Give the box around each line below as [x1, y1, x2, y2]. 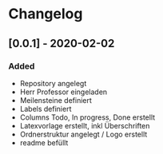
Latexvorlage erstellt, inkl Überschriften [19, 120, 150, 130]
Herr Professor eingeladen [19, 87, 108, 97]
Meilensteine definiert [19, 95, 92, 105]
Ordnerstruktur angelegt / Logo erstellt [19, 129, 148, 139]
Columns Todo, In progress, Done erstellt [19, 113, 156, 122]
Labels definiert [19, 104, 72, 113]
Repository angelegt [19, 78, 87, 88]
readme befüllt [19, 137, 69, 148]
